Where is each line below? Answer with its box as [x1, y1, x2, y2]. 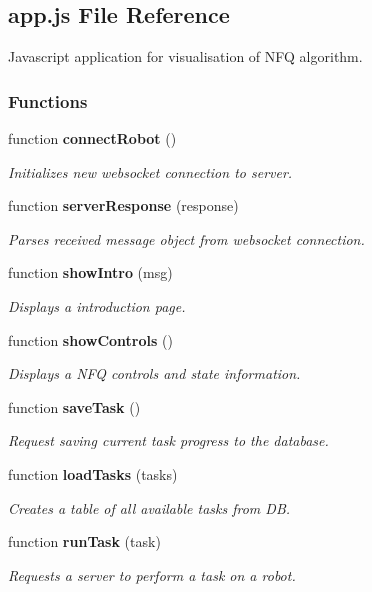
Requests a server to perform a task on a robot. [8, 564, 296, 585]
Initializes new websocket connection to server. [8, 161, 293, 182]
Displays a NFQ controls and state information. [8, 363, 301, 384]
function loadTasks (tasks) [8, 463, 178, 484]
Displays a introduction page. [8, 295, 186, 316]
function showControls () [8, 329, 173, 350]
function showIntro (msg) [8, 262, 173, 283]
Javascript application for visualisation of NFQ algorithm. [8, 46, 363, 67]
